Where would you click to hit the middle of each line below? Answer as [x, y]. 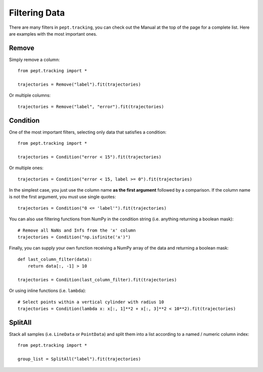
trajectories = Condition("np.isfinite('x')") [74, 237]
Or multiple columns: [30, 96]
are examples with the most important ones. [53, 34]
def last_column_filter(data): [55, 259]
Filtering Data [37, 13]
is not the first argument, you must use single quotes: [63, 197]
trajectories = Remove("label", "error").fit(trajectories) [91, 107]
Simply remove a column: [35, 59]
